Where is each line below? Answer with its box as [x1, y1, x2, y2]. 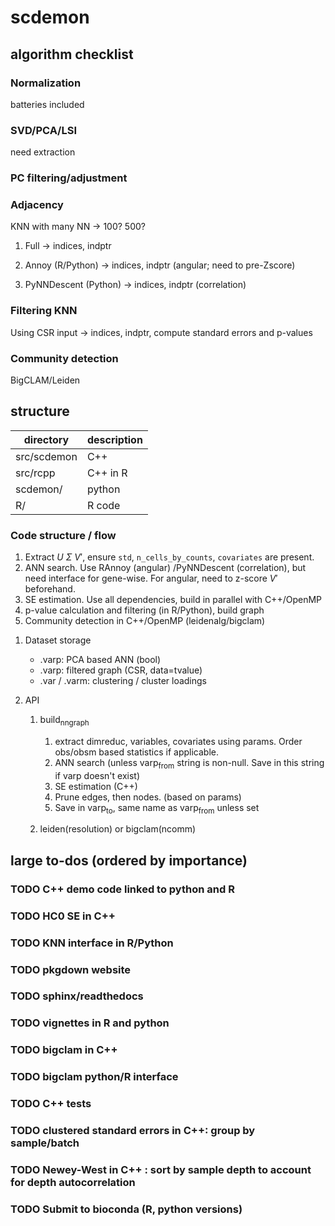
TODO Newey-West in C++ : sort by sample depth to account [10, 1163, 312, 1177]
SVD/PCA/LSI [10, 123, 78, 137]
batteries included [10, 98, 85, 110]
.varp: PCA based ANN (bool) [39, 654, 162, 666]
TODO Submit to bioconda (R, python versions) [10, 1202, 243, 1216]
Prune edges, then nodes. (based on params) [54, 791, 242, 803]
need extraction [10, 146, 76, 158]
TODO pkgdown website [10, 962, 132, 976]
